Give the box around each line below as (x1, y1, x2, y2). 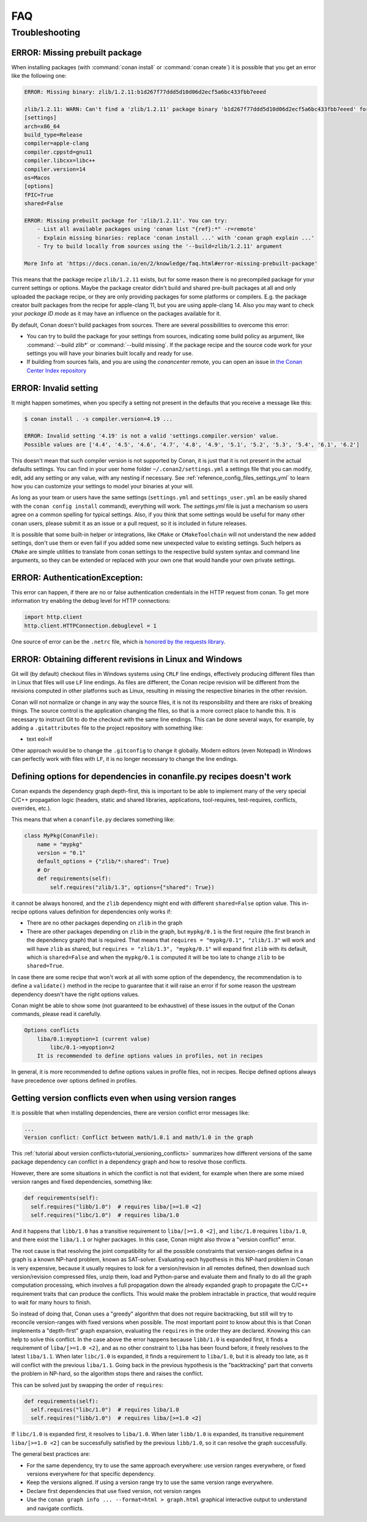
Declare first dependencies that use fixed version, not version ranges (26, 1487, 201, 1494)
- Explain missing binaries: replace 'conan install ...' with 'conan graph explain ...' (37, 234, 315, 241)
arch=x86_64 (24, 123, 61, 130)
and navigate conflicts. (26, 1504, 84, 1512)
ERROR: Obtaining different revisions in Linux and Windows (11, 654, 243, 664)
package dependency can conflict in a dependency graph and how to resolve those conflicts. (11, 1158, 247, 1165)
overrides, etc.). (11, 805, 52, 812)
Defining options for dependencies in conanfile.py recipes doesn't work (11, 771, 292, 782)
